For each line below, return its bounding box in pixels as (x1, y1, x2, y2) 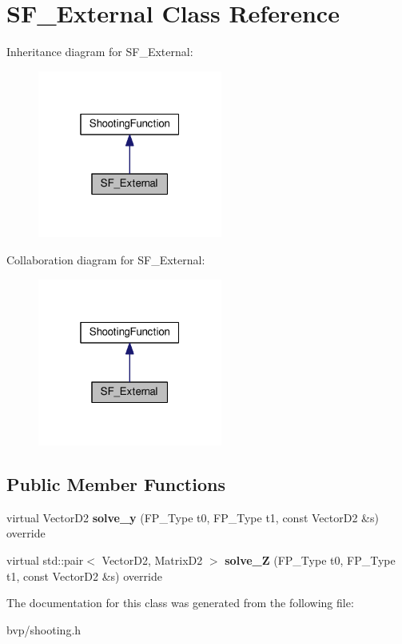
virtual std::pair (6, 552, 84, 569)
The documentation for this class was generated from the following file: (6, 594, 354, 611)
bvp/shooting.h (6, 621, 82, 638)
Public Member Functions (6, 472, 225, 497)
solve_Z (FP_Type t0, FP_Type (225, 552, 396, 569)
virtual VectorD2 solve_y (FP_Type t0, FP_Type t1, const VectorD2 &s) (6, 509, 379, 525)
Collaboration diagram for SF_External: (6, 251, 205, 268)
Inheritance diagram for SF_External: (6, 43, 193, 60)
